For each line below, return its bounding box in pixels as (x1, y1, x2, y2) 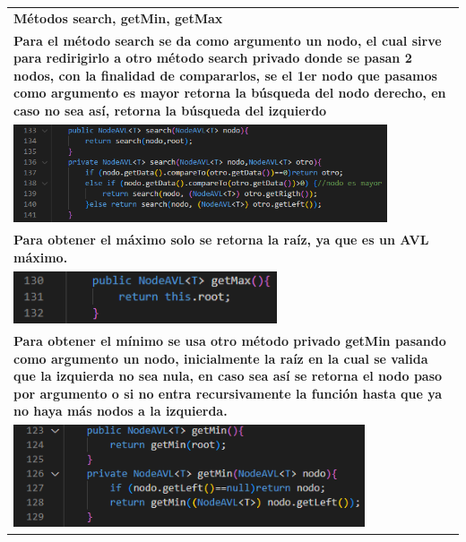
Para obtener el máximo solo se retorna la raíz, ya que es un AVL (13, 230, 429, 249)
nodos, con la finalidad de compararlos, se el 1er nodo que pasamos (13, 65, 437, 84)
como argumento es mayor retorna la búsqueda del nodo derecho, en (13, 83, 446, 102)
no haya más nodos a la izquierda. (13, 401, 228, 420)
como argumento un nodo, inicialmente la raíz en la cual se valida (13, 348, 428, 367)
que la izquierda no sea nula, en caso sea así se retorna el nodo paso (13, 366, 443, 385)
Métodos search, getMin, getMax (13, 8, 223, 27)
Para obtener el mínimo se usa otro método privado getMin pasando (13, 331, 446, 349)
